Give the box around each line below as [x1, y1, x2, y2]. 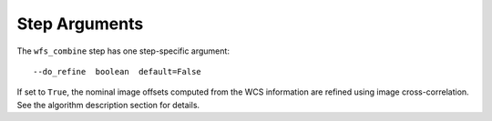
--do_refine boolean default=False [33, 66, 202, 76]
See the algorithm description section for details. [16, 99, 200, 110]
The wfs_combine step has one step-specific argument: [16, 45, 230, 56]
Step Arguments [16, 14, 144, 34]
